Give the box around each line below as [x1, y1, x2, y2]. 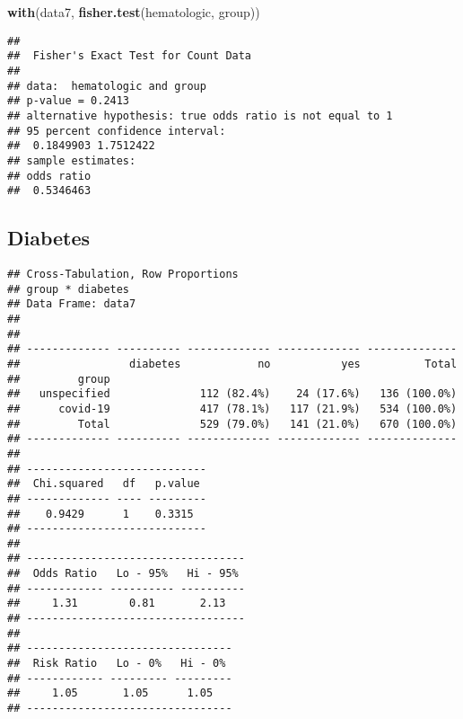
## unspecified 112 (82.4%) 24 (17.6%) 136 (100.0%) [7, 387, 458, 401]
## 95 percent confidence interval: [7, 124, 226, 138]
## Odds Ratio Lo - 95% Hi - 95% [7, 567, 239, 581]
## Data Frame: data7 [7, 297, 136, 311]
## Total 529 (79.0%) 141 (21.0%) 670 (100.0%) [7, 417, 458, 431]
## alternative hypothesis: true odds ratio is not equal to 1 [7, 109, 393, 122]
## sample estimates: [7, 154, 136, 167]
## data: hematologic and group [7, 79, 206, 93]
